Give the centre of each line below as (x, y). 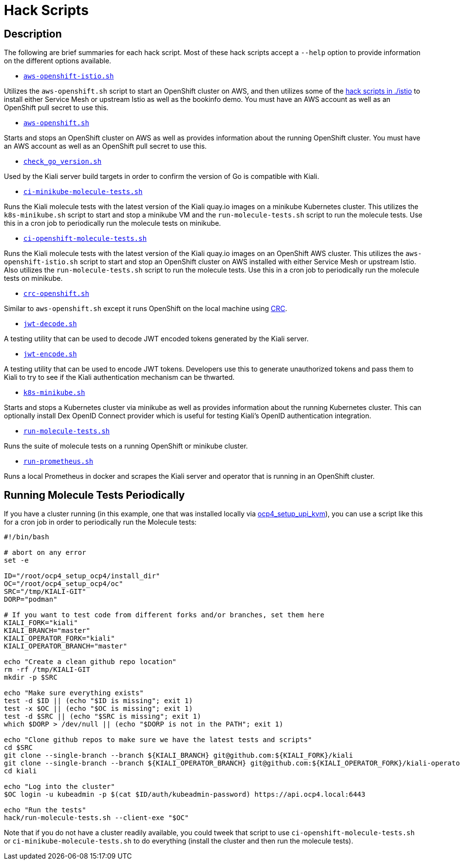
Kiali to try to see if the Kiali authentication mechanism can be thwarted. (119, 377)
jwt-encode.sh (50, 354)
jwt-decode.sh (50, 324)
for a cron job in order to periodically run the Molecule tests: (100, 522)
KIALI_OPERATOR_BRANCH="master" (66, 646)
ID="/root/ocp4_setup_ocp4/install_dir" (82, 576)
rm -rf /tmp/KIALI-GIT (47, 670)
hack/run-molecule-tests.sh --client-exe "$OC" (96, 818)
